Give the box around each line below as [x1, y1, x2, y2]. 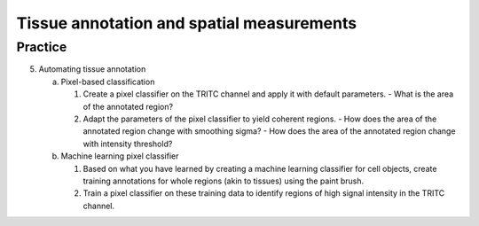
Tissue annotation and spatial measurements [16, 13, 357, 33]
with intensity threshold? [82, 138, 173, 149]
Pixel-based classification [60, 76, 155, 87]
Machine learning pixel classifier [60, 151, 179, 161]
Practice [16, 39, 67, 55]
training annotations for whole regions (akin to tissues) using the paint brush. [82, 175, 365, 186]
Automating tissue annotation [38, 64, 146, 74]
